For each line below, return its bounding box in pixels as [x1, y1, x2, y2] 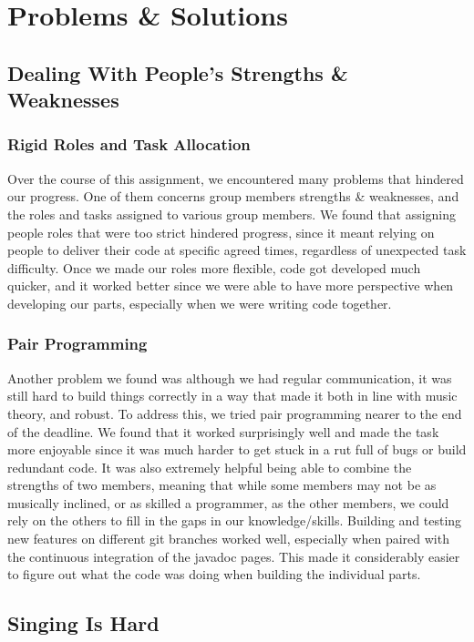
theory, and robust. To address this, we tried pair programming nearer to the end [7, 403, 462, 423]
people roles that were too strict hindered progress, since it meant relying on [7, 222, 435, 241]
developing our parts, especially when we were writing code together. [7, 293, 392, 312]
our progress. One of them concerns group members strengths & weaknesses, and [7, 187, 459, 206]
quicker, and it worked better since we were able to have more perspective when [7, 276, 454, 295]
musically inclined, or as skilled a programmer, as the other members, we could [7, 493, 449, 512]
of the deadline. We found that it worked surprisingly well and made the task [7, 422, 439, 441]
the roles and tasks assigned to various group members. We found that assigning [7, 204, 457, 223]
